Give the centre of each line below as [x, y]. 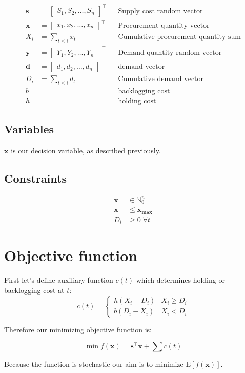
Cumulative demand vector [161, 79]
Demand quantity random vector [170, 53]
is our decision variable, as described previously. [86, 150]
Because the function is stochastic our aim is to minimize [94, 364]
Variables [29, 129]
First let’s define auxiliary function [59, 280]
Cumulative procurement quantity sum [179, 37]
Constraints [35, 178]
